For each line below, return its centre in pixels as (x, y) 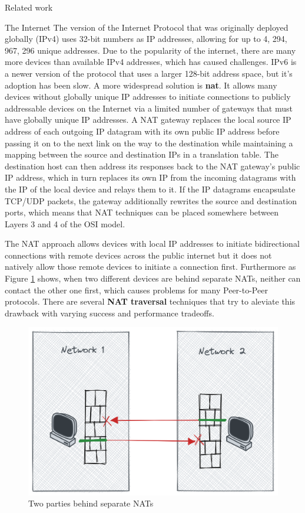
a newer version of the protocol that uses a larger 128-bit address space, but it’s (149, 73)
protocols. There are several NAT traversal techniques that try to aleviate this (150, 301)
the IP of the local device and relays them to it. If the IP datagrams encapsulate (150, 189)
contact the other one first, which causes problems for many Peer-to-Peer (136, 290)
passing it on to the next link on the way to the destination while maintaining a (149, 143)
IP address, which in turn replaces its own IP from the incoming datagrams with (150, 177)
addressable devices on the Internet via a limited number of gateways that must (149, 108)
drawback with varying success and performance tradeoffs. (110, 313)
